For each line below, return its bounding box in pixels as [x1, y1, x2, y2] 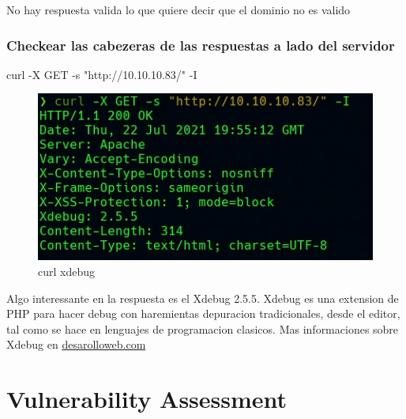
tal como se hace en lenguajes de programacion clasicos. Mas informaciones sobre [6, 320, 399, 337]
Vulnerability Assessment [6, 383, 288, 415]
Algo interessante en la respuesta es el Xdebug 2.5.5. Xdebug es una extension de [6, 289, 399, 306]
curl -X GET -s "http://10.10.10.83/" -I [6, 66, 197, 82]
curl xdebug [38, 263, 96, 280]
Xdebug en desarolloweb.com [6, 336, 146, 353]
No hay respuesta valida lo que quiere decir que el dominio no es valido [6, 2, 351, 17]
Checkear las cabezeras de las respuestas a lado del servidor [6, 35, 395, 55]
